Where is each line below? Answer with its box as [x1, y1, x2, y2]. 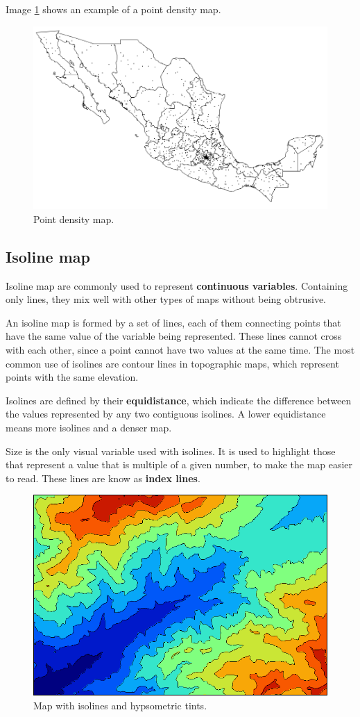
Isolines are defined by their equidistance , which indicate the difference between [6, 393, 352, 407]
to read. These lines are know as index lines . [6, 470, 200, 485]
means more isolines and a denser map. [6, 420, 172, 435]
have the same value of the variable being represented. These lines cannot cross [6, 329, 342, 343]
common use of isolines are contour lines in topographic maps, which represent [6, 356, 339, 370]
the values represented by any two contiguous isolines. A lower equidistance [6, 406, 326, 421]
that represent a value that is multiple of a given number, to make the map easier [6, 457, 353, 472]
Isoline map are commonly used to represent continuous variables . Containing [6, 278, 348, 292]
